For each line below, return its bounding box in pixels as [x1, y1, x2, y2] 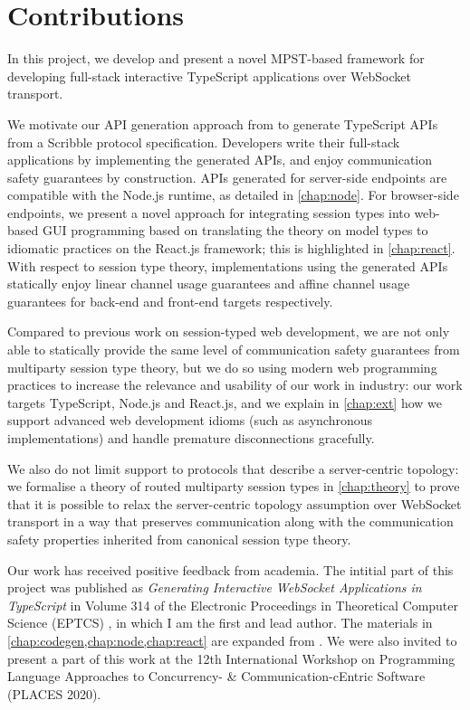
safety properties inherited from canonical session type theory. [7, 529, 351, 548]
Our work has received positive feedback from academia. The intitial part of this [7, 560, 454, 579]
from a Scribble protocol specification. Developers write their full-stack [7, 132, 400, 151]
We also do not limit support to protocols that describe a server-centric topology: [7, 459, 459, 478]
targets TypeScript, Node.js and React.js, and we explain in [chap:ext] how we [7, 393, 443, 412]
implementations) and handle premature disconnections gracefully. [7, 429, 375, 447]
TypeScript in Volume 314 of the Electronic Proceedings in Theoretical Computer [7, 595, 459, 614]
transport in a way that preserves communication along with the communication [7, 512, 454, 531]
